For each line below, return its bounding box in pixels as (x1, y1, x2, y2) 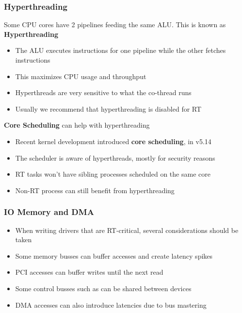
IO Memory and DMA (4, 206, 94, 218)
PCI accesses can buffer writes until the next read (15, 267, 163, 277)
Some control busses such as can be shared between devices (15, 283, 192, 293)
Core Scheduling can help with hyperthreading (4, 120, 150, 130)
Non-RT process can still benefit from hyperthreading (15, 185, 175, 195)
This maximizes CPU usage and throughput (15, 71, 146, 81)
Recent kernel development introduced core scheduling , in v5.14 (15, 136, 211, 146)
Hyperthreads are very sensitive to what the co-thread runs (15, 87, 192, 98)
